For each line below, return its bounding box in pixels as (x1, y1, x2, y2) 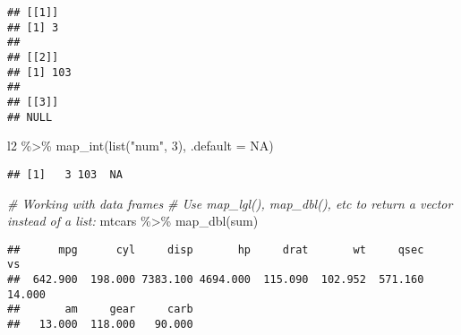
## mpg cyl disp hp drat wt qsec (7, 243, 424, 256)
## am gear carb (7, 303, 193, 316)
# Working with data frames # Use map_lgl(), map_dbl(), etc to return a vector (7, 193, 453, 212)
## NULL (7, 110, 53, 124)
